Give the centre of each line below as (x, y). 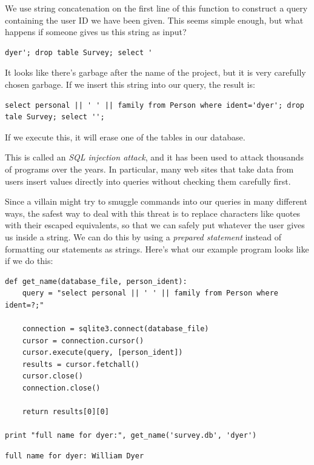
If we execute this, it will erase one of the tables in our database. (125, 137)
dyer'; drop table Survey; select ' (79, 52)
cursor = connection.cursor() (83, 341)
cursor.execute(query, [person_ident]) (102, 353)
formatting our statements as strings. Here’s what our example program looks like (157, 249)
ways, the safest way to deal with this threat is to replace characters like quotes (153, 213)
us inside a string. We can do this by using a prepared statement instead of (143, 236)
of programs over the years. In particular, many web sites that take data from (149, 169)
